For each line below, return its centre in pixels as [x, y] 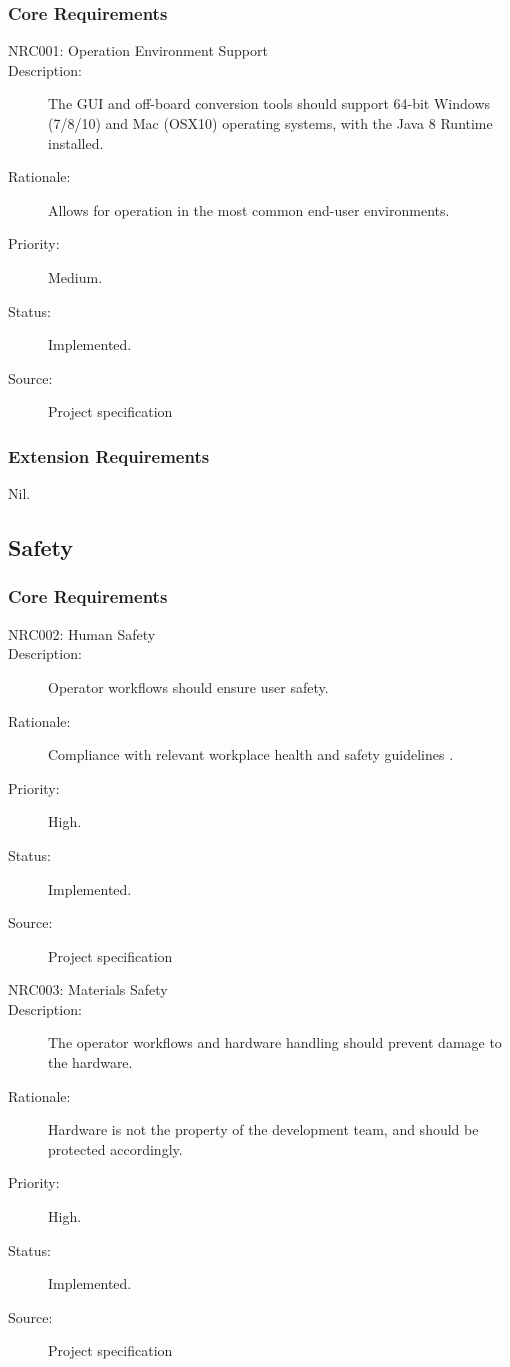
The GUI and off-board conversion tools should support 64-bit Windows [269, 103]
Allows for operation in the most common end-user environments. [249, 209]
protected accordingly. [115, 1148]
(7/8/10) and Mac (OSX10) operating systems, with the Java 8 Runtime [270, 123]
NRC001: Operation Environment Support [138, 50]
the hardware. [90, 1062]
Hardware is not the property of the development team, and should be [263, 1129]
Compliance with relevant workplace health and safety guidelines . [251, 754]
